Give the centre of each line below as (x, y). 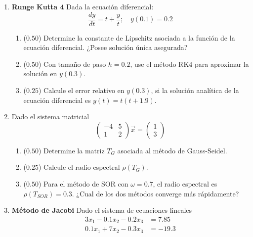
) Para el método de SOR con (83, 184)
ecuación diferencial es (57, 100)
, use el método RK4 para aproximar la (190, 64)
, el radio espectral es (185, 184)
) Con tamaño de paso (72, 64)
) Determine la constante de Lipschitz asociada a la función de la (137, 37)
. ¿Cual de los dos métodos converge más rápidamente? (155, 193)
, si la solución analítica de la (195, 90)
